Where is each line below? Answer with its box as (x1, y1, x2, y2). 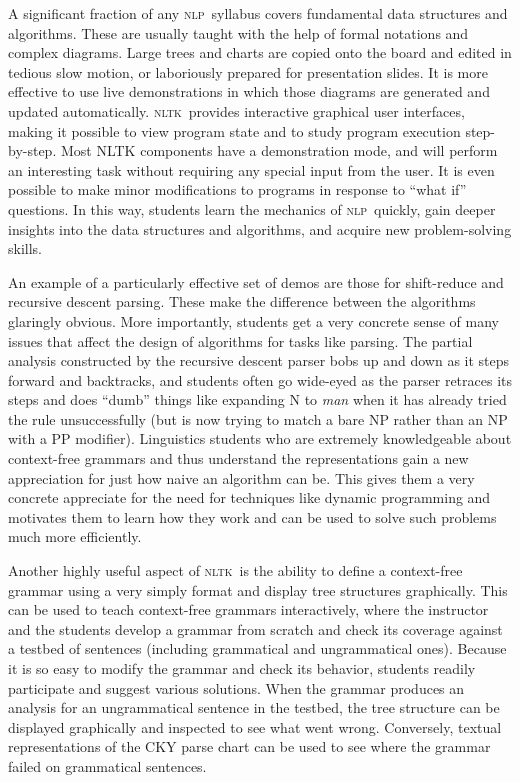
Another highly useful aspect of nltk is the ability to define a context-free (8, 560, 463, 581)
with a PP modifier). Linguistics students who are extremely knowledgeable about (8, 428, 512, 449)
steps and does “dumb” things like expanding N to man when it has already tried (8, 389, 507, 410)
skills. (8, 238, 42, 259)
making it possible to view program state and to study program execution (8, 120, 461, 141)
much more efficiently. (8, 526, 142, 547)
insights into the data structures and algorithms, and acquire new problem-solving (8, 218, 512, 239)
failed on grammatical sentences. (8, 755, 207, 776)
